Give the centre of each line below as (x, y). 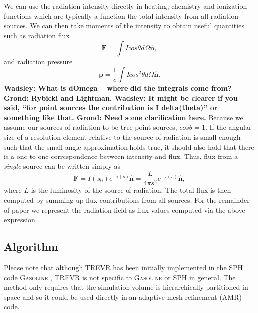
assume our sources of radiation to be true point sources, (91, 127)
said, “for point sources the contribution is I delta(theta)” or (111, 107)
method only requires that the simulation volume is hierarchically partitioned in (126, 287)
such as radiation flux (37, 35)
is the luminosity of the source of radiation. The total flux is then (131, 190)
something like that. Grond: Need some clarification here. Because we (124, 117)
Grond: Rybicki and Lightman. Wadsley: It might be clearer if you (121, 97)
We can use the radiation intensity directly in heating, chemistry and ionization (126, 6)
